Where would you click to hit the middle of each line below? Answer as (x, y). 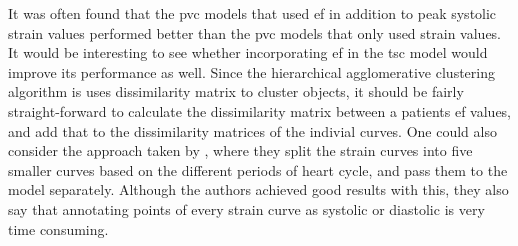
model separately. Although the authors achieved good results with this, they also (258, 189)
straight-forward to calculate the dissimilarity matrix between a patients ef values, (260, 110)
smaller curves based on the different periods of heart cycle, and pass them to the (258, 169)
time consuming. (58, 228)
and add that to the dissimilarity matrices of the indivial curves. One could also (252, 130)
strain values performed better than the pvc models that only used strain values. (255, 32)
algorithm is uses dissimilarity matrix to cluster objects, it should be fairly (236, 91)
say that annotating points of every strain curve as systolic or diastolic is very (246, 208)
